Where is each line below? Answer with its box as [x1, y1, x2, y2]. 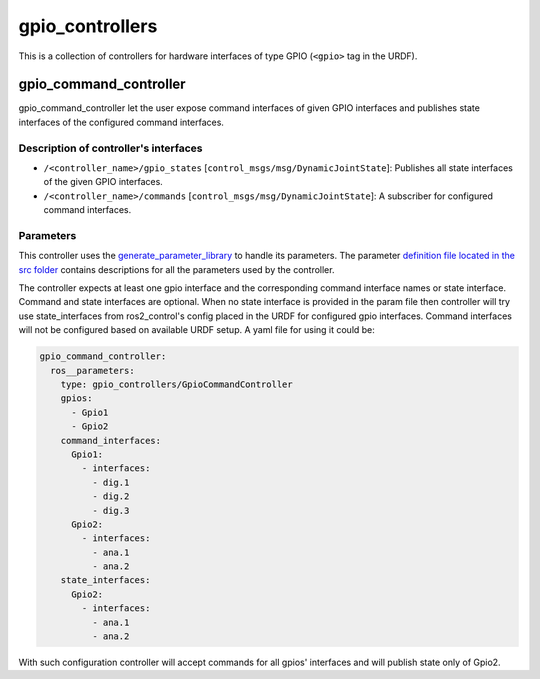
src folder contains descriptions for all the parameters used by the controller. [18, 263, 335, 275]
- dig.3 [91, 505, 130, 516]
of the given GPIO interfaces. [43, 176, 164, 188]
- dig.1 [91, 476, 130, 488]
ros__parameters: [50, 365, 135, 376]
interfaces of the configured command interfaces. [18, 116, 225, 128]
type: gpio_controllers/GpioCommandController [60, 379, 294, 390]
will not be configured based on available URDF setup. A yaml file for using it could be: [18, 324, 375, 336]
